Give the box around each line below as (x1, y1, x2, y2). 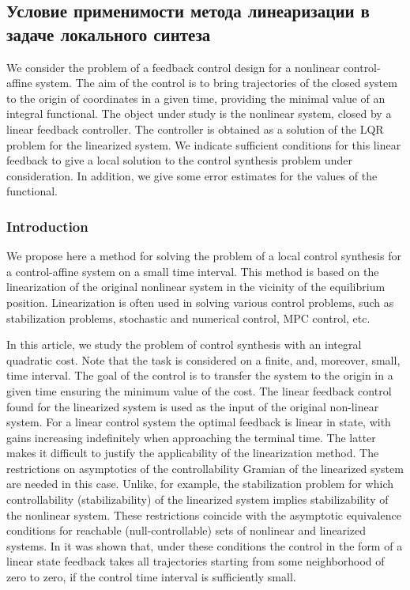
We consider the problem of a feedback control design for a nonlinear (6, 59, 340, 75)
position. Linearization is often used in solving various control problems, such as (6, 293, 394, 310)
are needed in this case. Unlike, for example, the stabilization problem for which (6, 475, 393, 492)
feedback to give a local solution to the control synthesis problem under (6, 152, 352, 168)
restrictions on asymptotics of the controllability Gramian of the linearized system (6, 460, 404, 476)
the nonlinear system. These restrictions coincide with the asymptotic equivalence (6, 506, 401, 523)
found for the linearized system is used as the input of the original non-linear (6, 398, 379, 414)
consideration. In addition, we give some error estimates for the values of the (6, 167, 378, 183)
